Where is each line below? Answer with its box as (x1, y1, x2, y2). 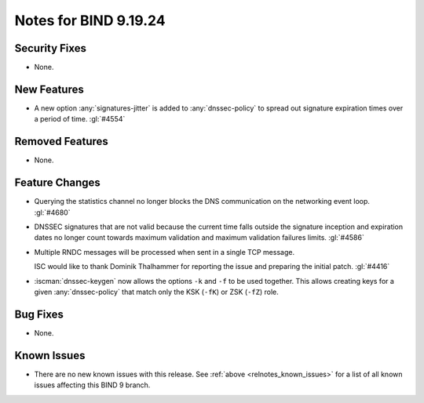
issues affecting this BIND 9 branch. (34, 380, 151, 390)
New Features (14, 82, 84, 96)
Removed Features (14, 135, 109, 148)
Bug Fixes (14, 307, 64, 321)
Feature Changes (14, 176, 101, 190)
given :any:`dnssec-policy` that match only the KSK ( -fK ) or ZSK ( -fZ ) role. (34, 287, 279, 296)
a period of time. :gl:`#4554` (34, 114, 126, 124)
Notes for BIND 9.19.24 (14, 12, 166, 29)
